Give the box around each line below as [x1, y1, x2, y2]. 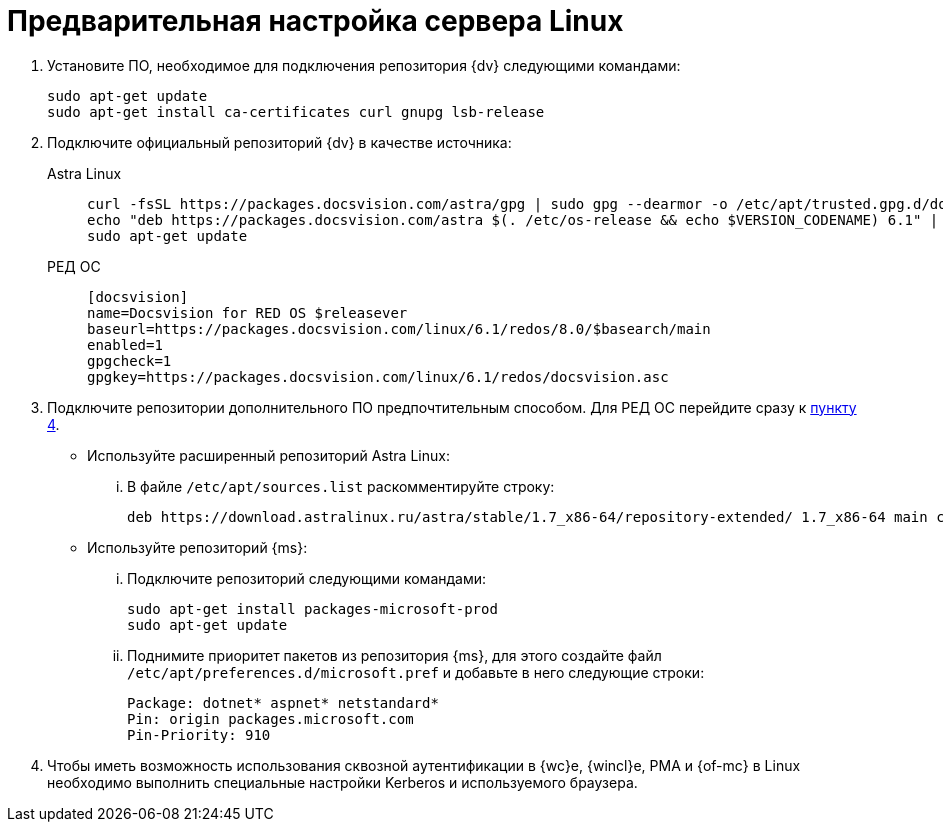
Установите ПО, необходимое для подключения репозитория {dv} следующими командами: [47, 56, 681, 74]
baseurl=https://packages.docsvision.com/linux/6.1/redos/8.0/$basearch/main [87, 320, 711, 337]
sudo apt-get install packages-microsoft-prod [127, 600, 498, 617]
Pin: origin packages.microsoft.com [127, 710, 414, 727]
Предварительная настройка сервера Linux [7, 4, 624, 38]
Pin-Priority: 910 [127, 726, 271, 743]
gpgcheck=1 [87, 352, 172, 369]
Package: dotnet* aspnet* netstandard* [127, 694, 439, 711]
